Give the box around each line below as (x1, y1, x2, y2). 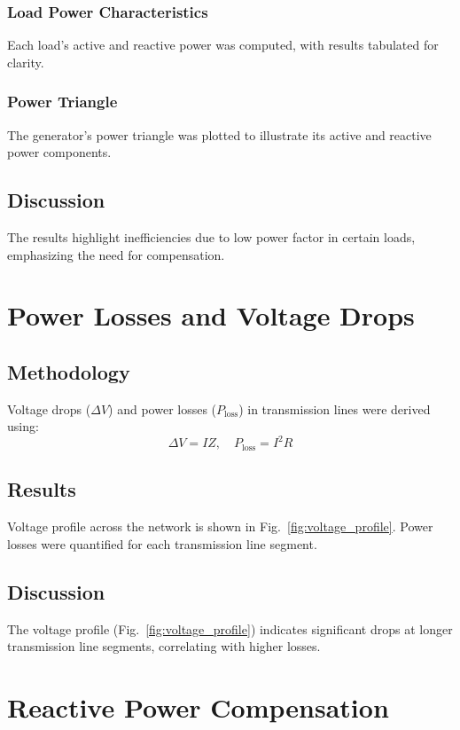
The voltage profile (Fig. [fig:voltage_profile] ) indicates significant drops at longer (7, 619, 453, 638)
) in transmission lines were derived (238, 399, 431, 418)
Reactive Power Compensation (7, 688, 389, 725)
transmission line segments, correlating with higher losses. (7, 637, 321, 655)
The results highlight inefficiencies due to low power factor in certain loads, (7, 228, 416, 247)
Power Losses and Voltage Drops (7, 297, 415, 334)
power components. (7, 143, 112, 161)
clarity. (7, 52, 44, 71)
